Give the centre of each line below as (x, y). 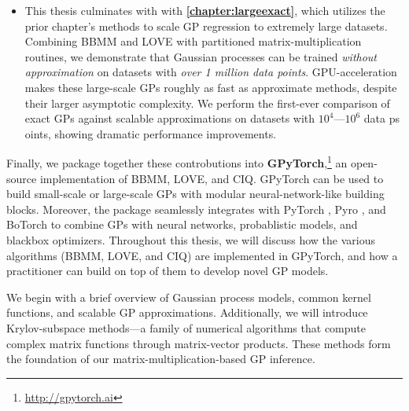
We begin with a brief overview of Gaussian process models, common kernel (189, 297)
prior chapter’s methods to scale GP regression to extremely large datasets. (206, 26)
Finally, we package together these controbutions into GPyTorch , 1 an (177, 161)
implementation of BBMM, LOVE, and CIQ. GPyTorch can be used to (212, 178)
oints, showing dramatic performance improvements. (151, 133)
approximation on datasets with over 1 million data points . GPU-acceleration (211, 72)
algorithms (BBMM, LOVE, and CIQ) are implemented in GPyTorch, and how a (202, 255)
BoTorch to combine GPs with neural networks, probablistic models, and (182, 224)
